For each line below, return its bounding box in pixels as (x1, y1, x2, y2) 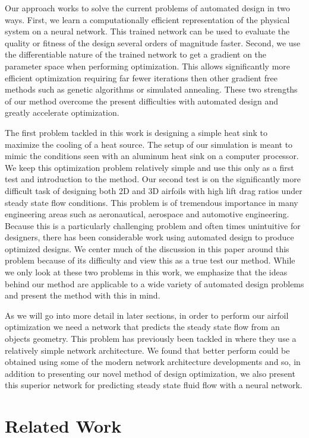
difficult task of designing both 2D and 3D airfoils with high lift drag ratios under (5, 184, 302, 196)
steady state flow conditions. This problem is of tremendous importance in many (5, 196, 298, 208)
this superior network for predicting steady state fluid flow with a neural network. (5, 379, 302, 391)
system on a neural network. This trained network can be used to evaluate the (5, 25, 290, 37)
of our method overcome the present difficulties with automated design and (5, 94, 278, 107)
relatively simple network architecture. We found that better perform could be (5, 344, 290, 356)
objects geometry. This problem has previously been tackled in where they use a (5, 332, 297, 345)
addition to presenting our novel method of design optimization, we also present (5, 367, 295, 379)
